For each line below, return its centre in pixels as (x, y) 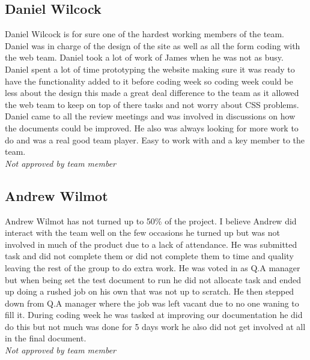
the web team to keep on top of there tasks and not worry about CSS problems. (152, 104)
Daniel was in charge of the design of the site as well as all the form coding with (153, 45)
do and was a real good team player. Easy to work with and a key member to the (155, 139)
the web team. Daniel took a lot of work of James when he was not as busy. (144, 57)
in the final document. (46, 338)
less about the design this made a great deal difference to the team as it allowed (152, 93)
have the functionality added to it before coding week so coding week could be (149, 81)
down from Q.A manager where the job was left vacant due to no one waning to (152, 303)
